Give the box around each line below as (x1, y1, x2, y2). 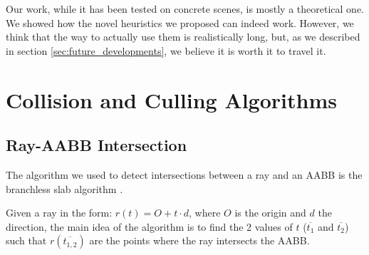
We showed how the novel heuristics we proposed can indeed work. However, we (6, 15, 354, 30)
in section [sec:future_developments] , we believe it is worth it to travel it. (6, 43, 326, 58)
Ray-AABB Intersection (6, 134, 187, 156)
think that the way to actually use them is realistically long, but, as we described (6, 29, 360, 44)
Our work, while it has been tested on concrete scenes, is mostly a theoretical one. (6, 1, 364, 16)
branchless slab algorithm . (6, 181, 123, 196)
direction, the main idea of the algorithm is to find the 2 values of (6, 219, 293, 234)
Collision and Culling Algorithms (6, 85, 337, 114)
